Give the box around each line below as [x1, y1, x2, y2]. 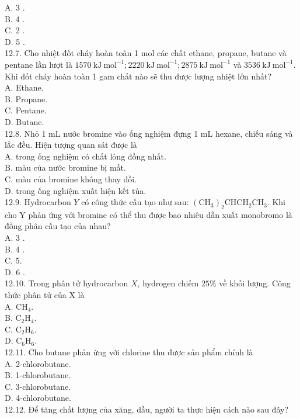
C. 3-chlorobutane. [5, 380, 71, 392]
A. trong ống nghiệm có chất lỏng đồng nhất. [5, 150, 166, 162]
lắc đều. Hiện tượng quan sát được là [5, 138, 137, 151]
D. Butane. [5, 115, 44, 127]
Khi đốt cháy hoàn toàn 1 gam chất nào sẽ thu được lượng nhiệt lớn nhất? [5, 70, 272, 82]
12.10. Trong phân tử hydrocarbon [5, 277, 128, 289]
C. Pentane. [5, 104, 47, 116]
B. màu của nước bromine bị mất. [5, 161, 126, 174]
